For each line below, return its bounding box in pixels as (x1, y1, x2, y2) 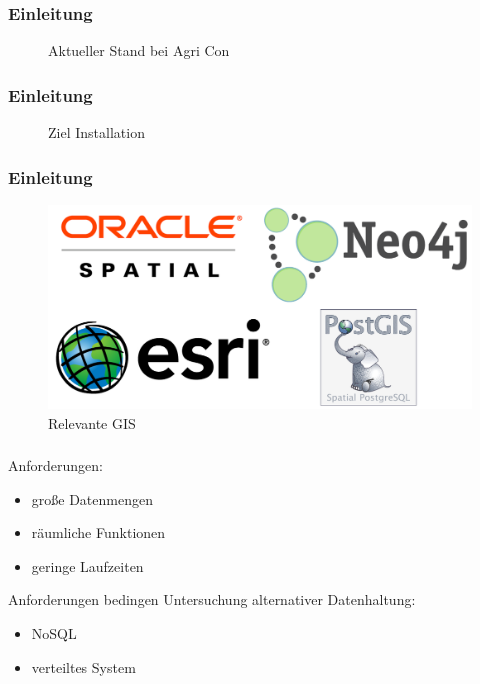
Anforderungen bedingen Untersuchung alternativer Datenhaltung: (8, 589, 416, 610)
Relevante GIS (48, 412, 136, 433)
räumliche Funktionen (31, 522, 166, 543)
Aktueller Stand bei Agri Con (48, 40, 230, 61)
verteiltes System (31, 656, 136, 677)
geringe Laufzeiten (31, 555, 144, 576)
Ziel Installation (48, 122, 145, 143)
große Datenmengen (31, 488, 153, 509)
